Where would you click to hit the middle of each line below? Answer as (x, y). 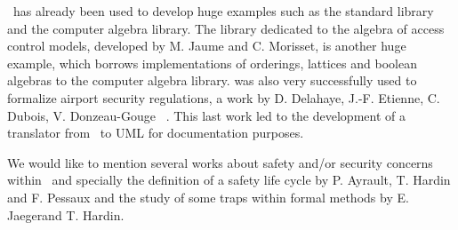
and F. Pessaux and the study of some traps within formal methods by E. (208, 197)
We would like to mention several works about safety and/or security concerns (220, 162)
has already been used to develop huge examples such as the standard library (223, 11)
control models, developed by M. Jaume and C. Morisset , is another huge (207, 46)
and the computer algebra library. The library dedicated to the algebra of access (226, 28)
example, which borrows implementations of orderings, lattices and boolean (212, 63)
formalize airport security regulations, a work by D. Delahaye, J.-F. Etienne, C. (224, 97)
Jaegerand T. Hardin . (66, 214)
